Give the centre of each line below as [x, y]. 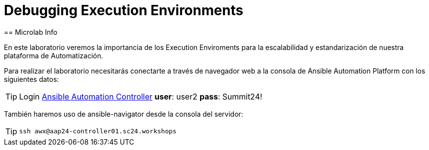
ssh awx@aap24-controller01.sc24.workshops [98, 131]
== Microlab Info [31, 32]
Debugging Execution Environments [124, 10]
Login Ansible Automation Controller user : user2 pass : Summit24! [141, 96]
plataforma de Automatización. [54, 55]
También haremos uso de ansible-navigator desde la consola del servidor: [124, 114]
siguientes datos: [32, 79]
